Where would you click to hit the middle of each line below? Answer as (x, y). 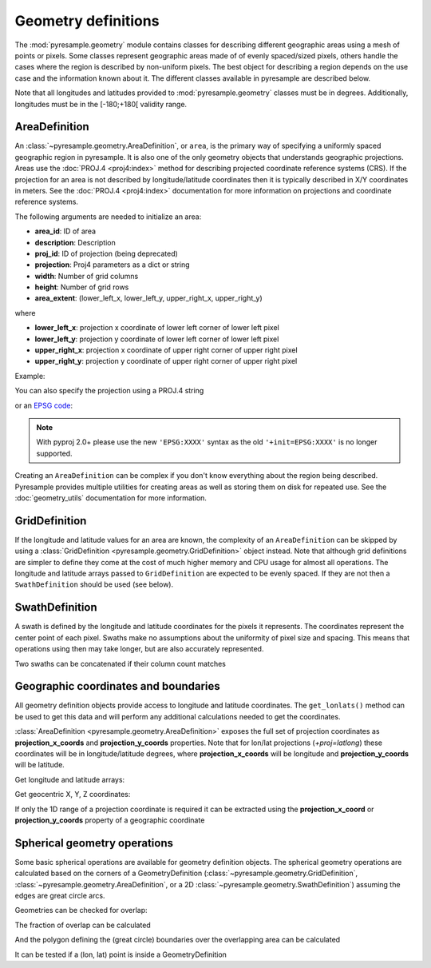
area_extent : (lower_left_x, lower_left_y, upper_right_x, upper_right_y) (148, 298)
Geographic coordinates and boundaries (118, 686)
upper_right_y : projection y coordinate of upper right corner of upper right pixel (166, 361)
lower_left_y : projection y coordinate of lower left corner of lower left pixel (157, 339)
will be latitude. (40, 765)
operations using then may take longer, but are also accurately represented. (139, 649)
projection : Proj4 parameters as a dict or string (113, 265)
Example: (30, 376)
